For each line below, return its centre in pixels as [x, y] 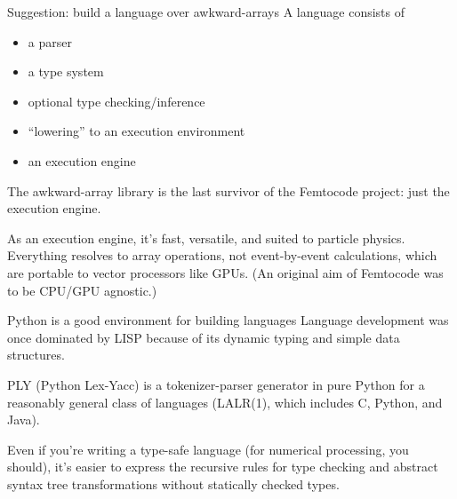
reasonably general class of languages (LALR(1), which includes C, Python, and [225, 402]
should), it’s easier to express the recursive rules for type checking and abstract [223, 467]
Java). [24, 420]
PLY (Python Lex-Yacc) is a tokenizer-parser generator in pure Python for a [216, 384]
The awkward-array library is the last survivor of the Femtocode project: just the [228, 190]
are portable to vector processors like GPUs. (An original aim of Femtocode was [225, 272]
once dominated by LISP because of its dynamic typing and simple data [204, 337]
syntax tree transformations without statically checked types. [173, 483]
